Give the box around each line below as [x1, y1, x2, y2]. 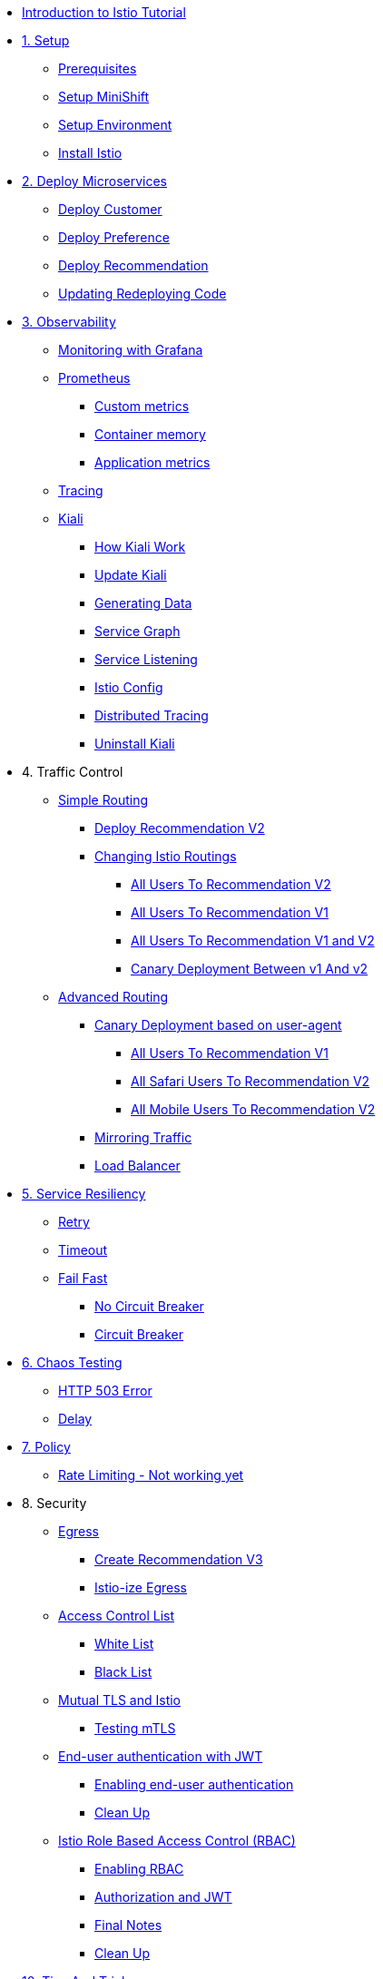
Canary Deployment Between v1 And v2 [131, 961, 368, 976]
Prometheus [58, 370, 131, 386]
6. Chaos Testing [22, 1355, 123, 1370]
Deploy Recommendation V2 [94, 820, 265, 836]
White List [94, 1636, 154, 1651]
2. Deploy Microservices [22, 173, 167, 189]
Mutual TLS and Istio [58, 1692, 182, 1708]
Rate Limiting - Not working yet [58, 1467, 244, 1483]
